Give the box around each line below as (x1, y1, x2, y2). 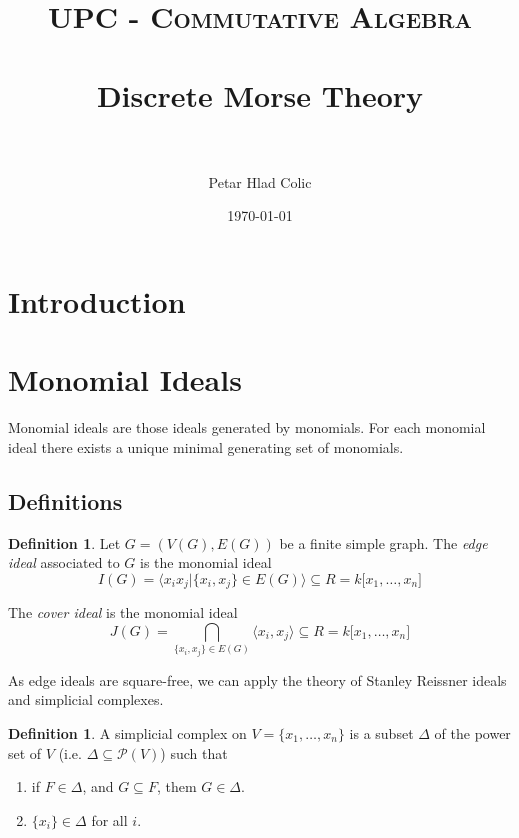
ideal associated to (8, 552, 120, 573)
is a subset (349, 722, 414, 743)
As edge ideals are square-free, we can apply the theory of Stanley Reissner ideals (8, 669, 507, 690)
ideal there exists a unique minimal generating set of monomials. (8, 436, 404, 457)
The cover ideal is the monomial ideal (8, 602, 238, 623)
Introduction (8, 280, 186, 321)
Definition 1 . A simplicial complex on (8, 722, 247, 743)
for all (91, 809, 128, 830)
